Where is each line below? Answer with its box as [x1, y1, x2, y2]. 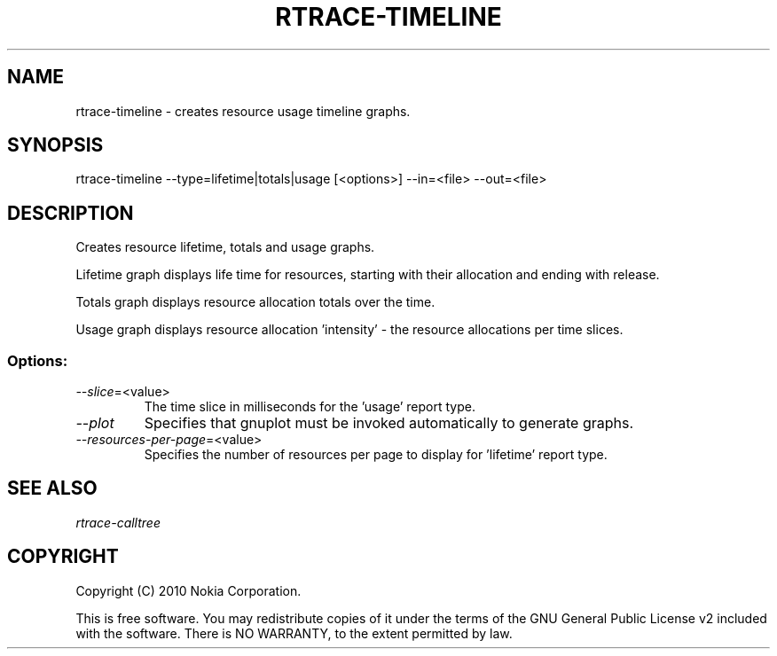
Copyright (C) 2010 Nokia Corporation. [75, 582, 302, 598]
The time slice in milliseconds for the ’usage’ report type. [144, 399, 475, 415]
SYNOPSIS [7, 134, 104, 157]
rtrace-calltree [75, 514, 161, 530]
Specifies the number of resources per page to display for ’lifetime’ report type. [144, 447, 608, 463]
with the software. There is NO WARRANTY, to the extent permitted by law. [75, 625, 513, 641]
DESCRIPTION [7, 201, 134, 224]
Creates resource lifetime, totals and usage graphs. [75, 239, 375, 255]
